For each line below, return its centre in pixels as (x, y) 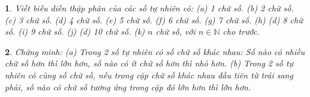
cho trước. (241, 31)
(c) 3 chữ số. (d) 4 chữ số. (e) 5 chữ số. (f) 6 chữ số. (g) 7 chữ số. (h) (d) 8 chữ (154, 19)
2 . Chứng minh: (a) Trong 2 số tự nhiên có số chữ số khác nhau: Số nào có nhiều (155, 51)
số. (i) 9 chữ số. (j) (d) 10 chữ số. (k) (75, 31)
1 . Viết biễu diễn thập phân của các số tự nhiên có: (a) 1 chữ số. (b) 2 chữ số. (149, 8)
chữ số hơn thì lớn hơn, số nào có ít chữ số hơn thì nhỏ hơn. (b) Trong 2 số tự (149, 63)
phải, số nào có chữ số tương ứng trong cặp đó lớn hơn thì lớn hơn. (128, 87)
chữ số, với (175, 31)
